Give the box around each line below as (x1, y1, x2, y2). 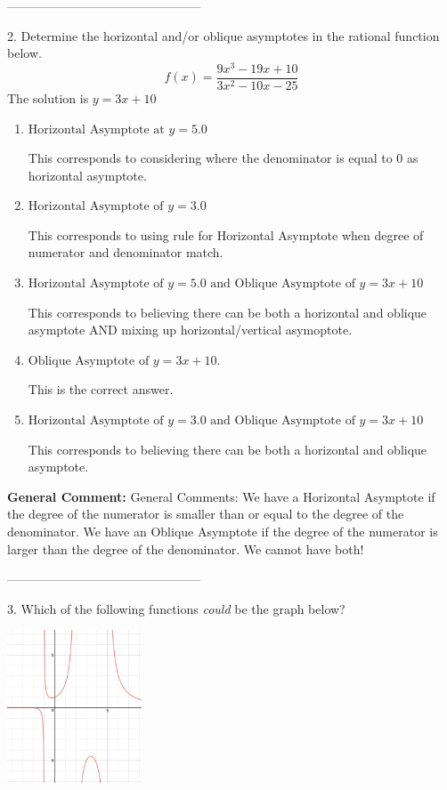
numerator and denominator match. (28, 243, 223, 262)
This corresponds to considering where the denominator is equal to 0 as (28, 149, 419, 167)
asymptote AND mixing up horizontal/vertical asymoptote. (28, 320, 353, 339)
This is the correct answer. (28, 380, 174, 399)
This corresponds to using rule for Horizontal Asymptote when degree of (28, 225, 424, 244)
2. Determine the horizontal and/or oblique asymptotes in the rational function (7, 26, 440, 44)
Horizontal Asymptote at (28, 123, 165, 136)
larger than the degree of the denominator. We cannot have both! (7, 539, 364, 558)
